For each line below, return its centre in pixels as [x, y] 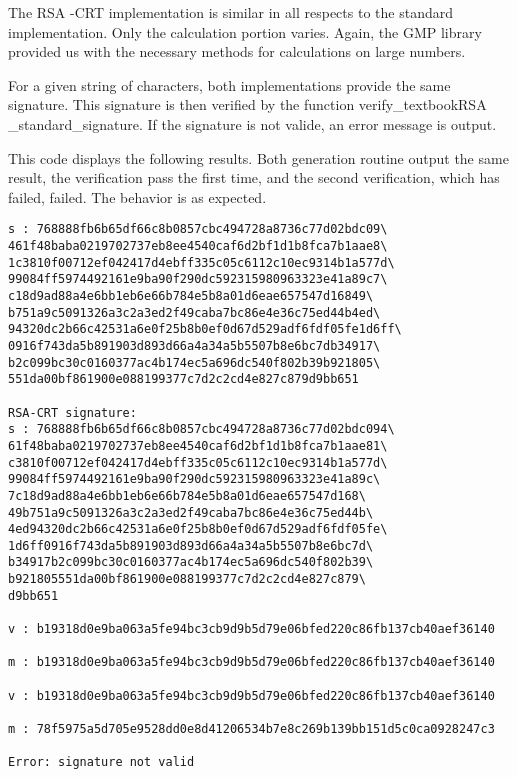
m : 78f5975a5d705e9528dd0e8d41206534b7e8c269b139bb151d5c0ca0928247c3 [251, 729]
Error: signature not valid [101, 762]
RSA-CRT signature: [72, 412]
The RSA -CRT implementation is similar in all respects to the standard [230, 12]
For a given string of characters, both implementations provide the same [229, 84]
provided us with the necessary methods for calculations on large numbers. [237, 51]
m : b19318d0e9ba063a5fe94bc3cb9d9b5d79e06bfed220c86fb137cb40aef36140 [251, 662]
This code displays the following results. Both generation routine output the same [258, 157]
